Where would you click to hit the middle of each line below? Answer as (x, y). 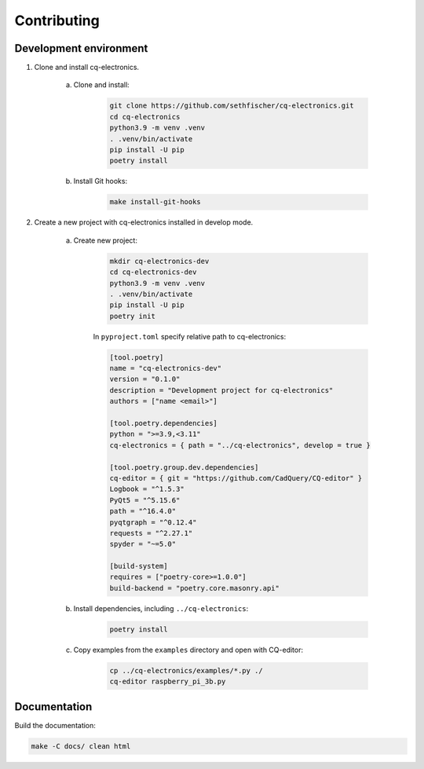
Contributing (57, 20)
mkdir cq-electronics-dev (159, 261)
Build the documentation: (55, 725)
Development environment (81, 48)
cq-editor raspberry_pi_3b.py (168, 682)
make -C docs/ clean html (81, 746)
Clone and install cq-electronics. (87, 68)
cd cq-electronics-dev (153, 272)
